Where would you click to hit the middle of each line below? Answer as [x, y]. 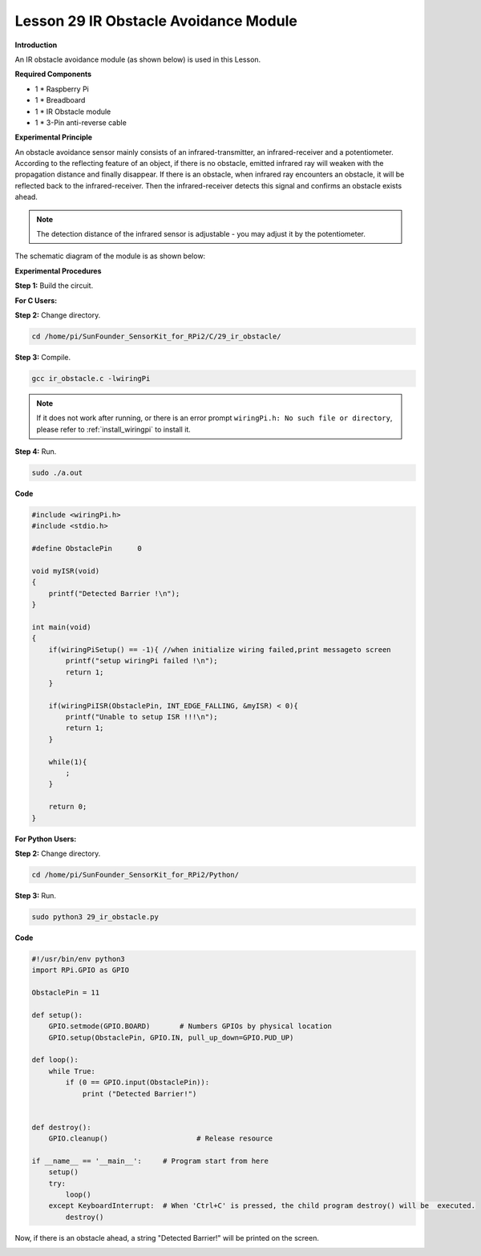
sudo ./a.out [57, 473]
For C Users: [36, 300]
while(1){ [68, 762]
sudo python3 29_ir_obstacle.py [95, 917]
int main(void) [61, 627]
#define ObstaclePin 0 [87, 549]
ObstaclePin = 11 [66, 993]
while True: [72, 1071]
